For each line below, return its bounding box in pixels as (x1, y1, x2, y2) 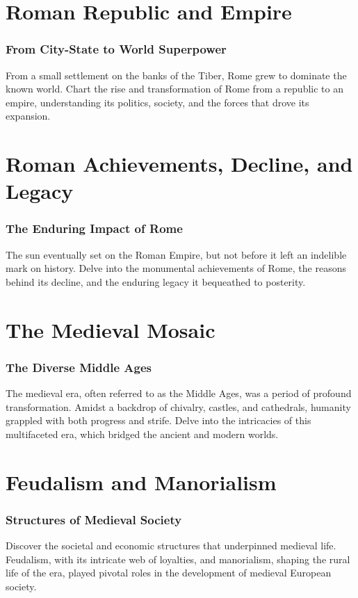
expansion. (6, 108, 51, 123)
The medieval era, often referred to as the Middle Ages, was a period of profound (6, 386, 352, 401)
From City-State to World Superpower (6, 40, 227, 58)
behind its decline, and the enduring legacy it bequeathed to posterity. (6, 274, 306, 289)
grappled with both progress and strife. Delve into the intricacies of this (6, 413, 311, 428)
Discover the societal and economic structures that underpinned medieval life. (6, 538, 336, 553)
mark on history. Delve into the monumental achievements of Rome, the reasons (6, 261, 346, 275)
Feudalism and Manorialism (6, 467, 277, 496)
